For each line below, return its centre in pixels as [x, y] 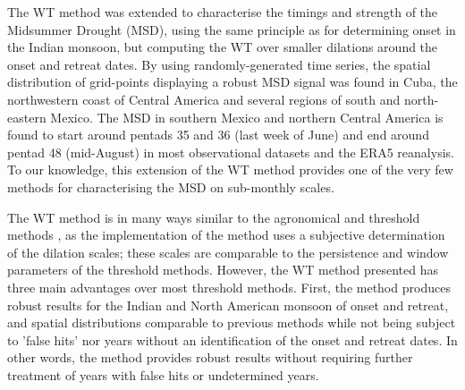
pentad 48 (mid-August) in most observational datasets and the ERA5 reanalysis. [231, 152]
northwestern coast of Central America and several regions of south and [204, 99]
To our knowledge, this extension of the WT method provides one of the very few [230, 170]
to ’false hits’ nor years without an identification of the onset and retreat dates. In [232, 339]
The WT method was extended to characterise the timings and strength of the [223, 12]
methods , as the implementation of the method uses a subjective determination [226, 235]
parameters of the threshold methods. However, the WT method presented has [223, 270]
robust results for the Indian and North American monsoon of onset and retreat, [228, 305]
